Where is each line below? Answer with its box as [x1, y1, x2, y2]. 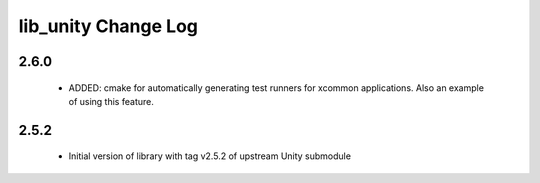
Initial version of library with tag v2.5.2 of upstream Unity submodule [68, 150, 352, 162]
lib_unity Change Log [18, 15, 199, 37]
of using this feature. [68, 95, 154, 107]
